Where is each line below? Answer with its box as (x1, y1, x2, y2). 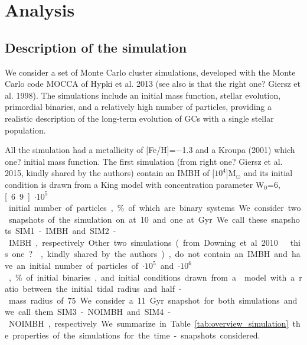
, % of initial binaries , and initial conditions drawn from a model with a (8, 271, 295, 283)
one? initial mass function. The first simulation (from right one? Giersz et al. (5, 155, 283, 167)
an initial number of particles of (17, 259, 139, 272)
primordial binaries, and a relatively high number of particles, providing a (5, 100, 272, 113)
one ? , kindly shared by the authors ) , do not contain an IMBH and (12, 248, 288, 260)
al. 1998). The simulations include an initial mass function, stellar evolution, (5, 89, 281, 101)
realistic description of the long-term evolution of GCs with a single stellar (5, 112, 274, 124)
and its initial (243, 167, 293, 179)
